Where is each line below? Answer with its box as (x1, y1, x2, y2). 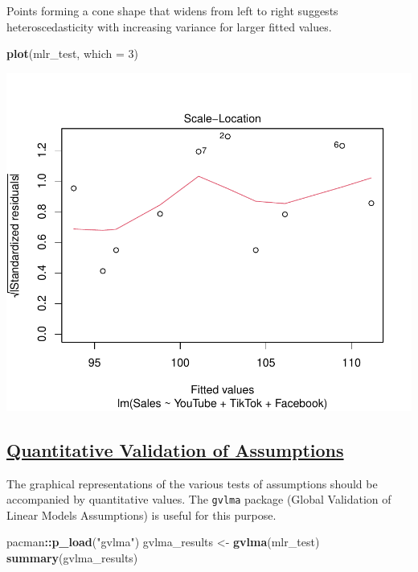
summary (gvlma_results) (6, 549, 138, 566)
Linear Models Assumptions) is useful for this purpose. (6, 506, 277, 523)
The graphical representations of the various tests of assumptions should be (6, 475, 378, 492)
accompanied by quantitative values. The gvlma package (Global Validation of (6, 491, 391, 508)
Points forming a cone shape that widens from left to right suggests (6, 2, 338, 19)
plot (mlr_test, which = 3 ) (6, 45, 138, 62)
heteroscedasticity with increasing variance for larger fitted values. (6, 18, 332, 35)
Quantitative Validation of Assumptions (6, 437, 344, 462)
